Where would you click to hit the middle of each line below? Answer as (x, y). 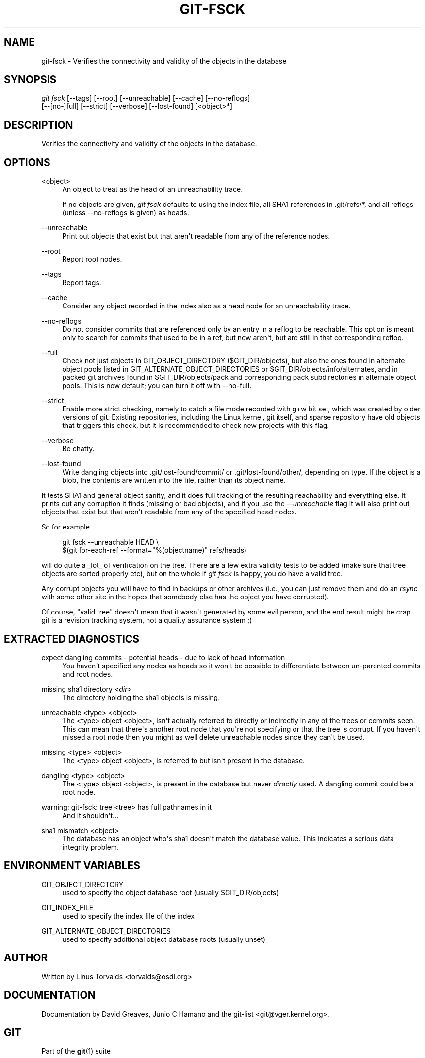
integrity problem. (91, 847)
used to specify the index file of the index (128, 916)
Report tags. (82, 283)
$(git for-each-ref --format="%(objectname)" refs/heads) (155, 550)
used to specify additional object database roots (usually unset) (164, 939)
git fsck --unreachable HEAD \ (111, 542)
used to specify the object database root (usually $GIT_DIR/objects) (171, 892)
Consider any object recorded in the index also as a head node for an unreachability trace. (206, 306)
